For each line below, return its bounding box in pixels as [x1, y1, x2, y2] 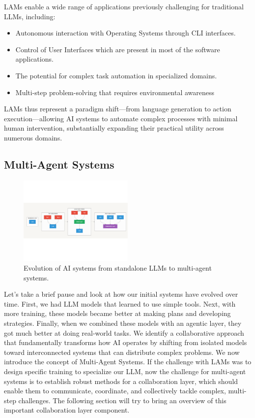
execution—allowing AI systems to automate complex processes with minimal [4, 113, 238, 123]
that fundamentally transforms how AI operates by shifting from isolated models [4, 337, 247, 348]
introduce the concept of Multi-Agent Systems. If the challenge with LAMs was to [4, 356, 252, 367]
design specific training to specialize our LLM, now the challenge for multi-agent [4, 366, 246, 377]
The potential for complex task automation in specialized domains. [15, 70, 217, 80]
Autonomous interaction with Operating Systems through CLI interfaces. [15, 28, 236, 38]
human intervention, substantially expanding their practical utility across [4, 123, 224, 133]
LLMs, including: [4, 11, 56, 21]
